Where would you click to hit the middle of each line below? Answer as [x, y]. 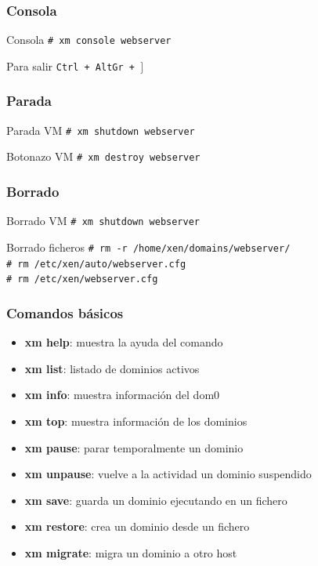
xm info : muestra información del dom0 [122, 395]
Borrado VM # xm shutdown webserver [103, 221]
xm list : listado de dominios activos [112, 368]
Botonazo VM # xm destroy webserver [103, 156]
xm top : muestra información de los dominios [136, 421]
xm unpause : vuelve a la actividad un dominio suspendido [168, 474]
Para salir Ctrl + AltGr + [70, 65]
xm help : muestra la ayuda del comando [124, 342]
